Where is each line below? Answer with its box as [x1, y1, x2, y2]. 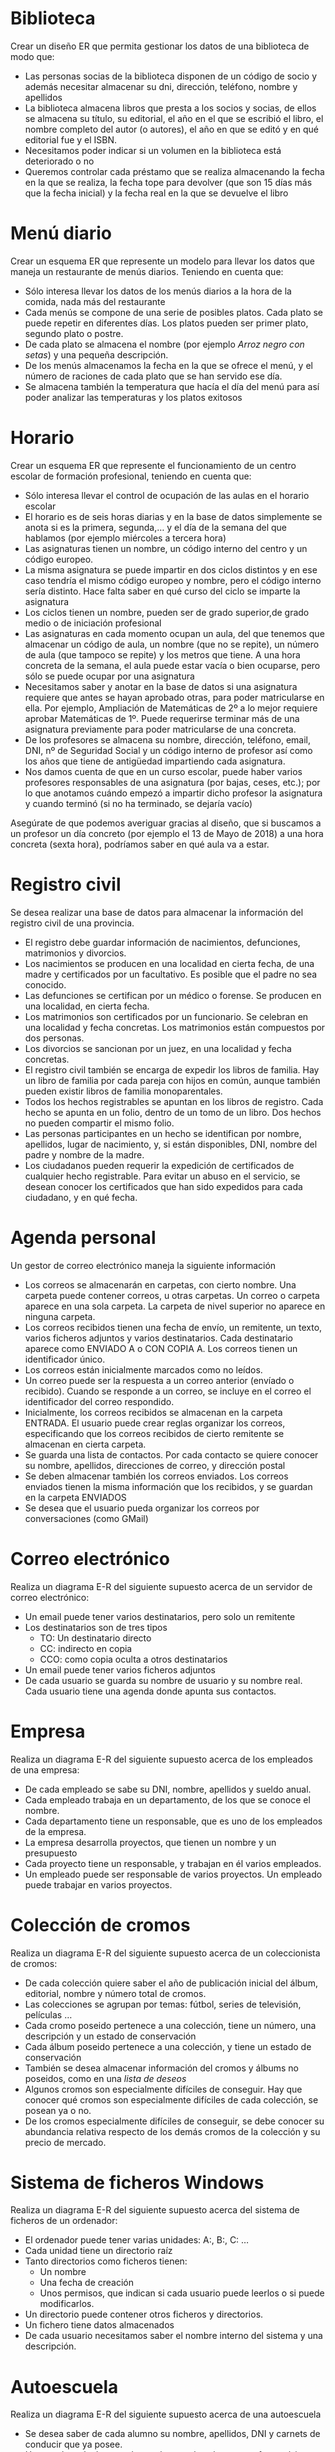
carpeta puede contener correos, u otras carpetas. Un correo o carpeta [24, 1289, 320, 1301]
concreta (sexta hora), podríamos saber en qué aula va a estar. [10, 838, 270, 850]
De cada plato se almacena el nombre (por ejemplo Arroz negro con [24, 338, 305, 350]
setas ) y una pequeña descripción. [24, 348, 169, 361]
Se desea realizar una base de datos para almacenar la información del [10, 906, 304, 918]
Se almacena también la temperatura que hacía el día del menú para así [24, 380, 320, 392]
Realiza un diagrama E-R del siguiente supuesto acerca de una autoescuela [10, 2408, 322, 2421]
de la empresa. [24, 1825, 87, 1837]
